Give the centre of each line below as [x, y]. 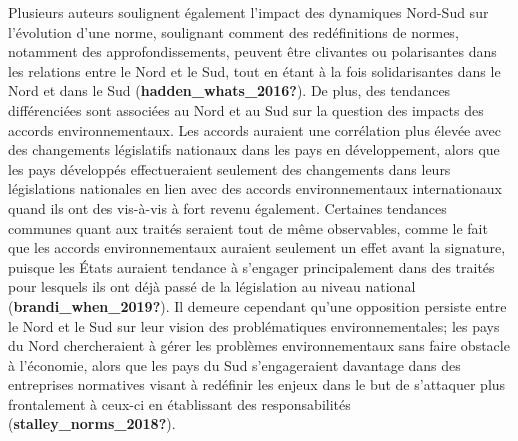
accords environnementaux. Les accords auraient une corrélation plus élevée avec [255, 129]
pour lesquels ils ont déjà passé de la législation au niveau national [212, 286]
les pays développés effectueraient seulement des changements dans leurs [229, 168]
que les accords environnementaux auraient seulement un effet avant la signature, [257, 247]
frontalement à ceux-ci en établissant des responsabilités [179, 403]
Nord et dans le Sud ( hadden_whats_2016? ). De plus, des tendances [229, 90]
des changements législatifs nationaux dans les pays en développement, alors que [254, 149]
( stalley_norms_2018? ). [92, 423]
